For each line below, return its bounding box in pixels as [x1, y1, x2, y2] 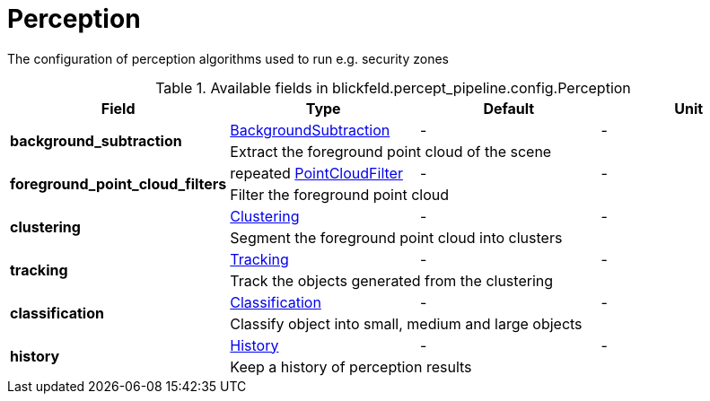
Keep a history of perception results [230, 357, 472, 376]
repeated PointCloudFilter [230, 163, 403, 182]
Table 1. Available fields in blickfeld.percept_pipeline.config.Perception [155, 78, 631, 97]
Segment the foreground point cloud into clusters [230, 228, 563, 247]
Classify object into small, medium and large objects [230, 314, 583, 333]
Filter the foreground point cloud [230, 185, 450, 204]
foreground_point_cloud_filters [10, 174, 227, 193]
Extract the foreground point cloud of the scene [230, 142, 552, 161]
